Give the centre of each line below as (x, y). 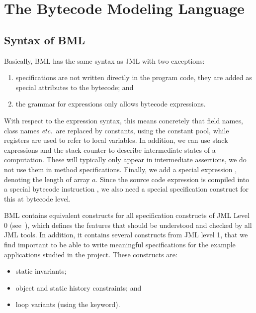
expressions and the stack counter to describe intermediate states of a (110, 150)
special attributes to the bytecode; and (75, 87)
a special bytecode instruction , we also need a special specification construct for (127, 189)
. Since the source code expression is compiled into (172, 179)
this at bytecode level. (38, 198)
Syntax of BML (44, 40)
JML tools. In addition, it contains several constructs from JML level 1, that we (126, 235)
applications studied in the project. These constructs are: (91, 254)
